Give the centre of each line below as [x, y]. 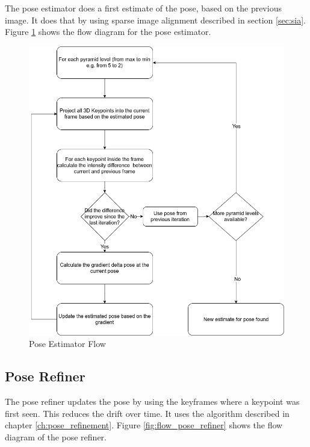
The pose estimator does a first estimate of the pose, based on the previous [143, 8]
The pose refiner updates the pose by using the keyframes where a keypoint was [152, 401]
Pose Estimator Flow [67, 344]
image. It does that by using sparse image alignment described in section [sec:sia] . [156, 20]
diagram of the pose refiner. [56, 436]
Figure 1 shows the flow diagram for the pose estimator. [108, 32]
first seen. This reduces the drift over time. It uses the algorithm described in [147, 413]
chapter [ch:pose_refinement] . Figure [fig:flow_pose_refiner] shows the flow [144, 425]
